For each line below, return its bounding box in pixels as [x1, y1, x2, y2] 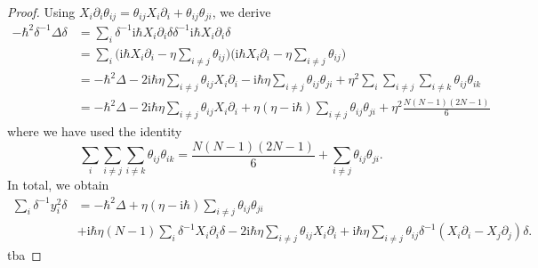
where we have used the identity [7, 122, 182, 141]
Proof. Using [7, 3, 76, 20]
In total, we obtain [7, 175, 109, 194]
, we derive [212, 3, 271, 20]
